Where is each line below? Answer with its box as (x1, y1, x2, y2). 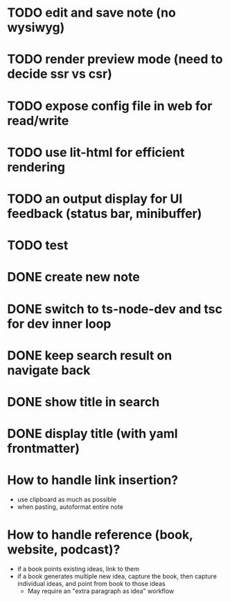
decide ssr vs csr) (7, 66, 112, 82)
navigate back (7, 362, 91, 378)
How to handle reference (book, (7, 527, 193, 543)
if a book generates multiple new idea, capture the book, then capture (17, 571, 217, 580)
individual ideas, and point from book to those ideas (17, 579, 166, 587)
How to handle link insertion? (7, 472, 179, 488)
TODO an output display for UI (7, 191, 183, 206)
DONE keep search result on (7, 347, 172, 363)
